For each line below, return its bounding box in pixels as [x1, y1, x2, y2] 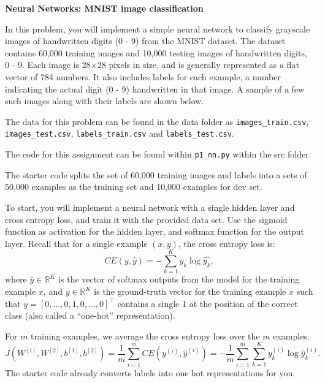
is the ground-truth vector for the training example [94, 285, 286, 297]
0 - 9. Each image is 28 [5, 58, 91, 71]
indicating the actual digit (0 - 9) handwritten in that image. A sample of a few [5, 82, 305, 95]
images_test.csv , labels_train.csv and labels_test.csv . [5, 127, 234, 140]
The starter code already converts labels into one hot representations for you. [5, 366, 296, 379]
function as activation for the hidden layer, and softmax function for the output [5, 225, 305, 238]
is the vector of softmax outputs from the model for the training [58, 273, 300, 286]
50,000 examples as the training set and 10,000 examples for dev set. [5, 180, 262, 193]
